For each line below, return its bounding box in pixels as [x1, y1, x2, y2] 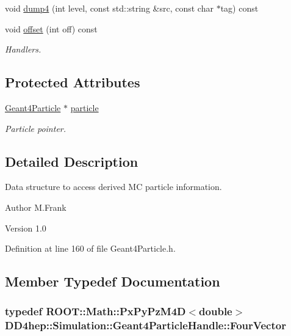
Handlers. [5, 43, 41, 56]
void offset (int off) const [5, 22, 98, 35]
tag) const [220, 2, 259, 14]
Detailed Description [5, 152, 138, 170]
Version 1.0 [5, 221, 46, 234]
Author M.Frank [5, 200, 66, 213]
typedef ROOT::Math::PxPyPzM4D [5, 304, 186, 319]
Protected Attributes [5, 73, 140, 92]
